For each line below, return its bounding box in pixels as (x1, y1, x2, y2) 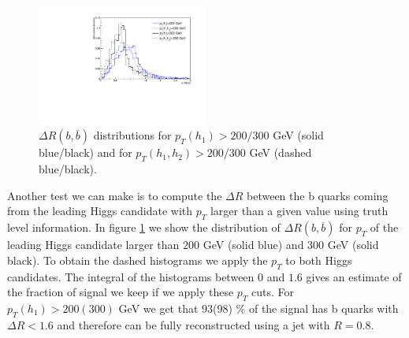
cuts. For (251, 284, 295, 300)
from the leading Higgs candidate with (7, 202, 193, 219)
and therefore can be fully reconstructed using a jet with (57, 316, 330, 332)
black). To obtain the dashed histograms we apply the (7, 251, 268, 268)
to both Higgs (285, 251, 352, 268)
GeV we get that (118, 299, 199, 316)
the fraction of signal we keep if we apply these (7, 284, 234, 300)
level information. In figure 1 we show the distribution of (7, 219, 281, 236)
